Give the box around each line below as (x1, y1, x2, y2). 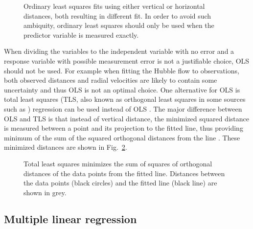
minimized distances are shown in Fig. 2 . (4, 142, 127, 152)
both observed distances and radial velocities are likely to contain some (4, 75, 217, 85)
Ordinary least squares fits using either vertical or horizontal (23, 1, 205, 11)
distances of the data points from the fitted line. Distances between (23, 168, 225, 178)
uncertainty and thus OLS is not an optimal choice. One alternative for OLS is (4, 84, 240, 94)
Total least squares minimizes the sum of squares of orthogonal (23, 158, 212, 168)
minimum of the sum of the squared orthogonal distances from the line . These (4, 132, 240, 142)
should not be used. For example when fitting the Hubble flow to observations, (4, 65, 239, 75)
